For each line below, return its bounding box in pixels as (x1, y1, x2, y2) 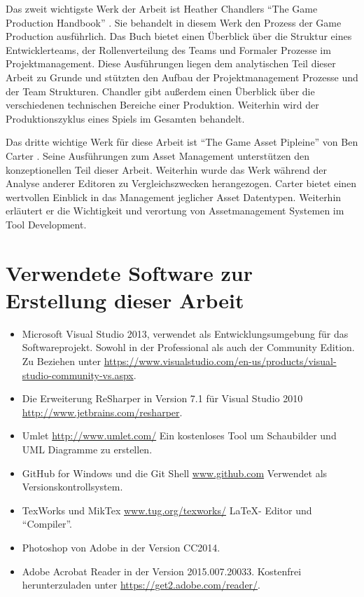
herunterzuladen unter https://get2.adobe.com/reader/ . (22, 577, 261, 592)
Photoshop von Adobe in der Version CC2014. (22, 540, 220, 554)
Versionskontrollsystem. (22, 479, 123, 494)
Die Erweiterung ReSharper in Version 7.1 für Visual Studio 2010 (22, 391, 303, 406)
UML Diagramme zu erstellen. (22, 441, 153, 456)
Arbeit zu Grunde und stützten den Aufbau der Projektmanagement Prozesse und (6, 69, 358, 84)
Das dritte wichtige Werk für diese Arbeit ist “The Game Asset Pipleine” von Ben (6, 135, 358, 149)
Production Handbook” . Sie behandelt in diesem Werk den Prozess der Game (6, 15, 342, 29)
